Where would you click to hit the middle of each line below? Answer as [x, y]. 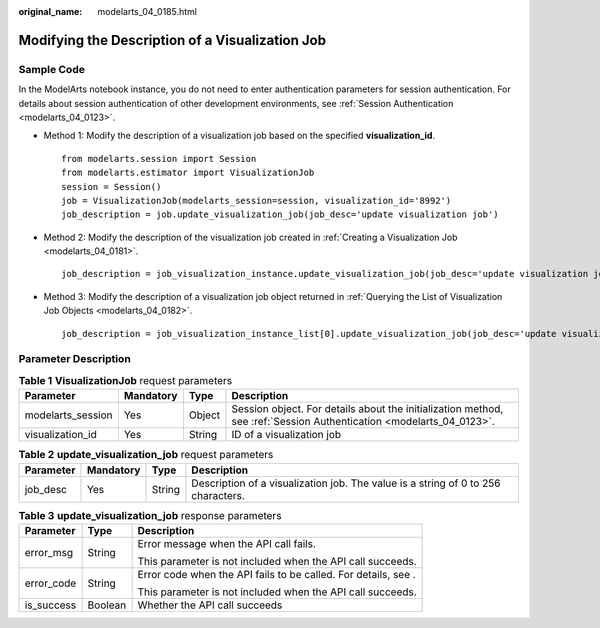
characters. [218, 495]
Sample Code [51, 69]
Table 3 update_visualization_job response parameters [150, 515]
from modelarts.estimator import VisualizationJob [188, 173]
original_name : [50, 11]
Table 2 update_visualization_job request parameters [146, 455]
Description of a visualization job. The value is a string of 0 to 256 [346, 483]
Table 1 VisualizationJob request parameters [125, 380]
